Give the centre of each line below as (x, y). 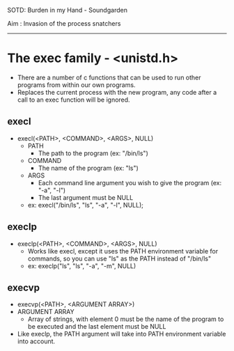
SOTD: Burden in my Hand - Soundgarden (67, 10)
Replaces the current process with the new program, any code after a (117, 92)
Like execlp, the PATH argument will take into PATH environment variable (122, 334)
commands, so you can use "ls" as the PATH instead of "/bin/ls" (119, 258)
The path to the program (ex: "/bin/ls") (93, 153)
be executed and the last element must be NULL (97, 327)
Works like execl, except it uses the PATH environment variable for (123, 251)
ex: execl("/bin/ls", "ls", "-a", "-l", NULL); (86, 205)
